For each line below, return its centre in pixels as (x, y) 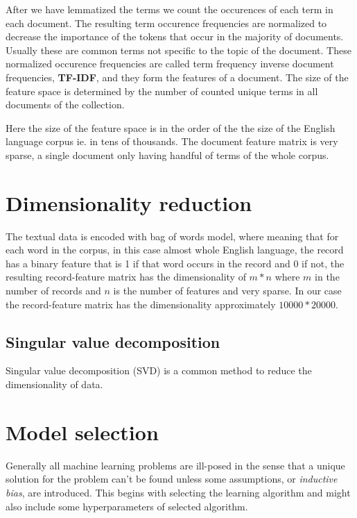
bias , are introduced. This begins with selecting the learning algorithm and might (178, 492)
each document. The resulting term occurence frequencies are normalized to (166, 23)
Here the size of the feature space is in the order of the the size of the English (171, 127)
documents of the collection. (65, 105)
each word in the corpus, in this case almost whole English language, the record (175, 250)
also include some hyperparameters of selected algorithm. (127, 506)
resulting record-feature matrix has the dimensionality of (126, 277)
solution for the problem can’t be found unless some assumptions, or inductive (172, 479)
